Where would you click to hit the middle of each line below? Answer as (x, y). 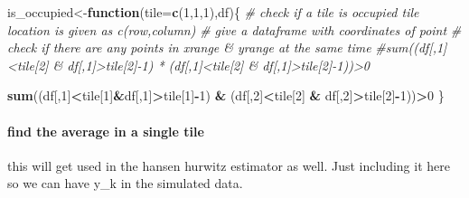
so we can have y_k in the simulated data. (125, 183)
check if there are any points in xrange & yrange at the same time (189, 47)
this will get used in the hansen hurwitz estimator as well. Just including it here (229, 165)
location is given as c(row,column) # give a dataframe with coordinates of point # (234, 29)
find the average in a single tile (106, 131)
